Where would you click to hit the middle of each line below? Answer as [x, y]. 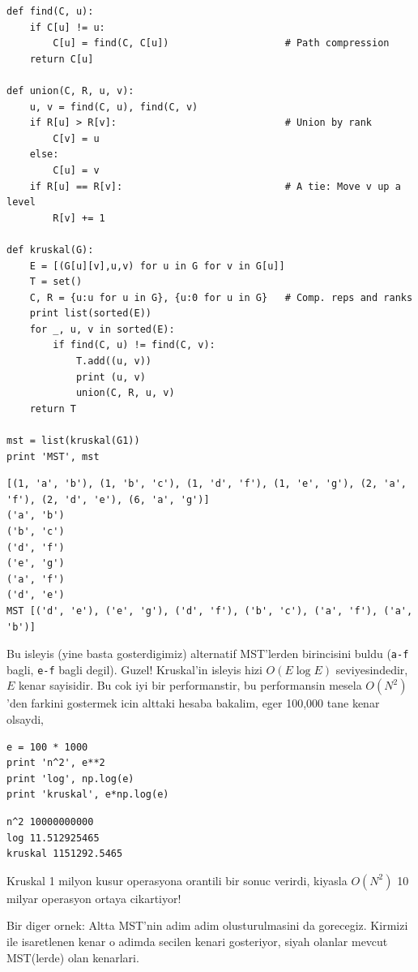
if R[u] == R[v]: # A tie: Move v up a [215, 186]
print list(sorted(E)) [90, 314]
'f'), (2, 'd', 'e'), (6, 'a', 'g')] [108, 499]
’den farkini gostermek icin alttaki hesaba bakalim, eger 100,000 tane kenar [193, 703]
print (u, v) [111, 377]
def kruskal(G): [50, 249]
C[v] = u [76, 138]
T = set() [56, 282]
